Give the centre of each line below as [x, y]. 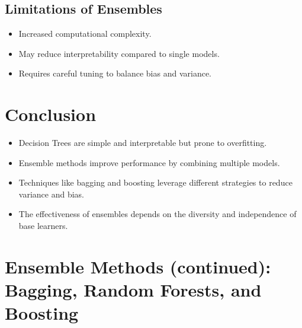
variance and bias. [51, 194]
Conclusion [51, 114]
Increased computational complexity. [85, 34]
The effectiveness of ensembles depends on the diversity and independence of [158, 214]
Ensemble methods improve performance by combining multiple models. [149, 162]
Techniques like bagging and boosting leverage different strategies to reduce [155, 182]
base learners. [43, 226]
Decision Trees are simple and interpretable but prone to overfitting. [143, 143]
